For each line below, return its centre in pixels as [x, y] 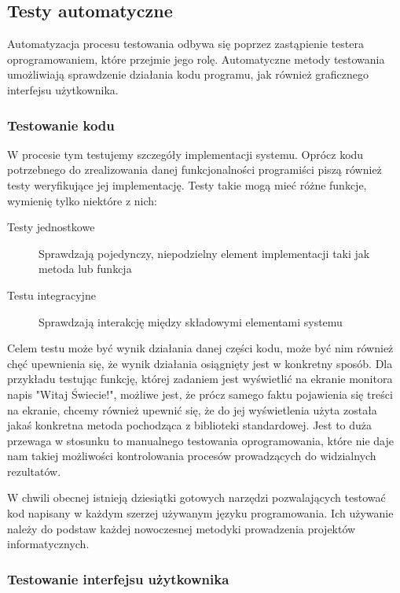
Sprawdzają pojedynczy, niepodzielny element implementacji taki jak [204, 253]
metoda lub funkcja [85, 269]
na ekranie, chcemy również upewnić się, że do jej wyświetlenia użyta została [192, 409]
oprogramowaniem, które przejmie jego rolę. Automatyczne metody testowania [196, 59]
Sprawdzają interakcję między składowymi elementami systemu [191, 321]
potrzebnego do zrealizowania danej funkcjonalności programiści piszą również [194, 169]
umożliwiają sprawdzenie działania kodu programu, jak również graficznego [188, 74]
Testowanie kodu [61, 125]
